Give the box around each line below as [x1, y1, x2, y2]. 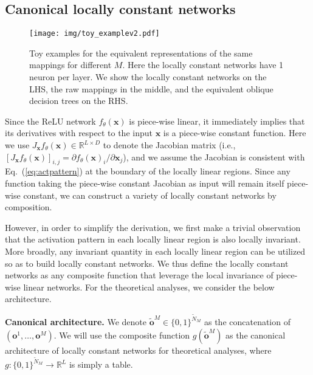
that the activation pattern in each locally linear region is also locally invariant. [5, 233, 301, 246]
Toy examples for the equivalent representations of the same [29, 46, 253, 59]
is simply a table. [69, 358, 133, 371]
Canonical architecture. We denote [5, 315, 146, 328]
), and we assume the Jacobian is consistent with [123, 150, 305, 163]
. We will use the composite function [53, 328, 190, 341]
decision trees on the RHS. [29, 94, 128, 107]
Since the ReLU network [5, 114, 96, 127]
